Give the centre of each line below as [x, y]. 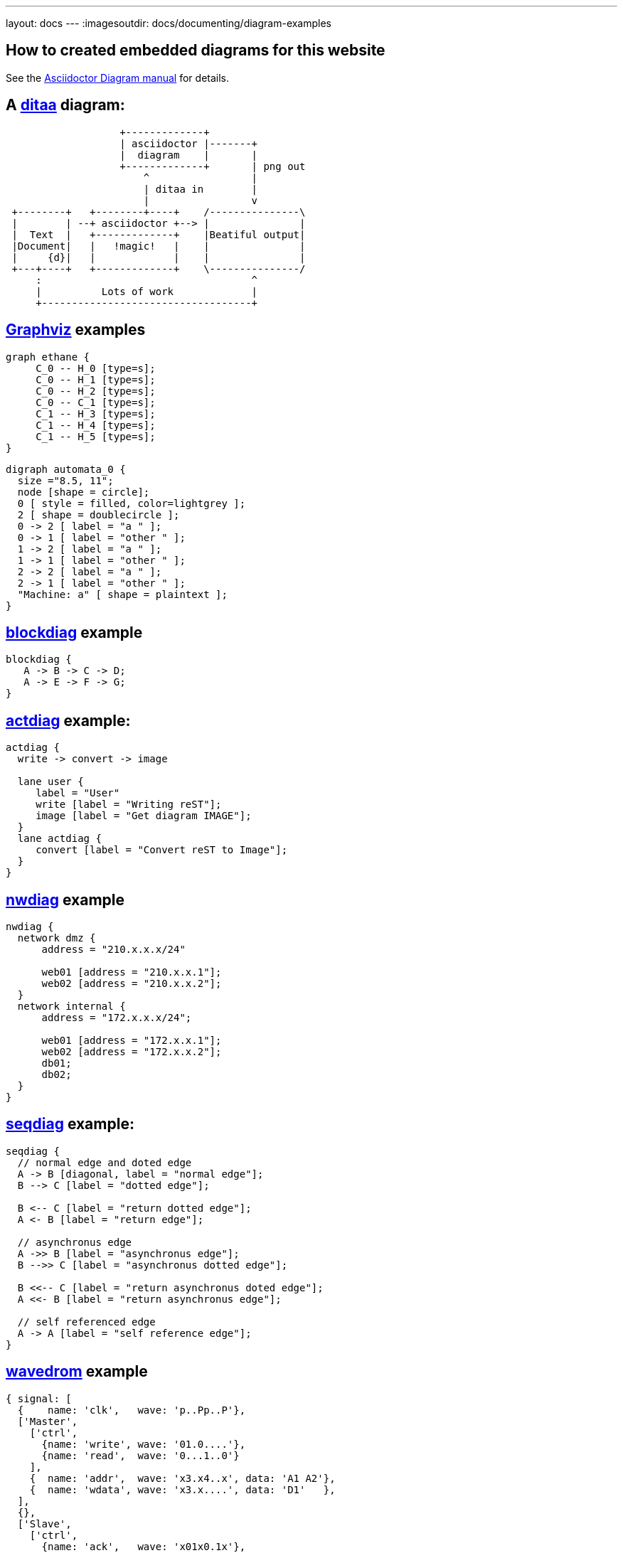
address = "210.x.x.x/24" [113, 950]
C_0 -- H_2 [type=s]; [96, 391]
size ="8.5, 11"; [65, 480]
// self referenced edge [86, 1322]
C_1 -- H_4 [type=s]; [96, 425]
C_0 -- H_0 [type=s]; [96, 368]
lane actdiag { [59, 839]
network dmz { [57, 938]
